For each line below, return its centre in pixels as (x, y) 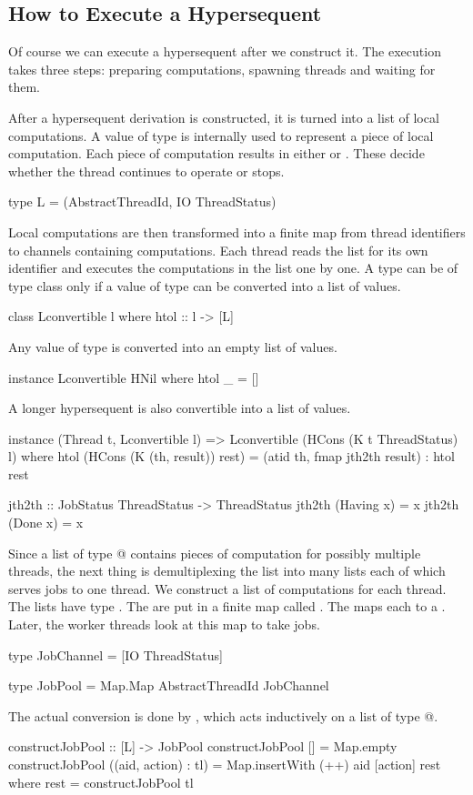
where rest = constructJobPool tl (101, 782)
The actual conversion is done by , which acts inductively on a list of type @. (223, 715)
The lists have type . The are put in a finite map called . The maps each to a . (227, 606)
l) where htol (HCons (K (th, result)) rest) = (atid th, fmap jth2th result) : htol (231, 456)
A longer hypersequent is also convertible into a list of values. (180, 408)
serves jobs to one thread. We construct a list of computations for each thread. (227, 588)
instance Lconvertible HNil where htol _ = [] (134, 377)
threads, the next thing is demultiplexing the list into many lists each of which (227, 571)
